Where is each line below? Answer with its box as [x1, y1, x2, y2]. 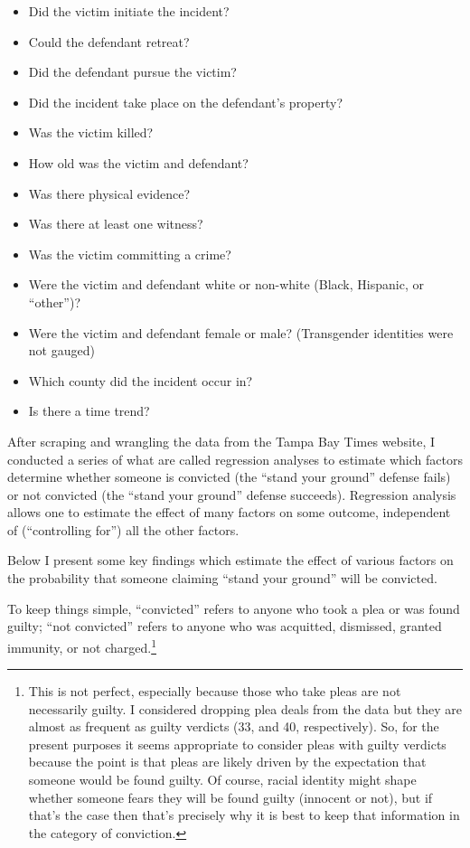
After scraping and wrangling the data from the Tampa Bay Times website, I [7, 431, 436, 450]
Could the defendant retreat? [28, 32, 190, 51]
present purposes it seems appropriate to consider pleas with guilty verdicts [28, 734, 446, 753]
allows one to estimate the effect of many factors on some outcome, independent [7, 503, 451, 522]
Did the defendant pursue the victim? [28, 62, 237, 81]
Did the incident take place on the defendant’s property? [28, 92, 343, 111]
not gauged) [28, 341, 95, 360]
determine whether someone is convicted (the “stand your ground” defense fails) [7, 467, 451, 486]
